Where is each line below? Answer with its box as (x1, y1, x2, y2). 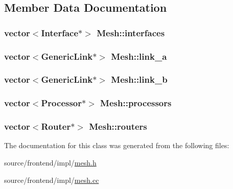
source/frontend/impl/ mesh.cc (4, 174, 99, 185)
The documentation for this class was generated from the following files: (4, 140, 229, 151)
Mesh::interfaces (97, 26, 165, 39)
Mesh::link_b (111, 73, 168, 86)
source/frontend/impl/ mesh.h (4, 157, 97, 168)
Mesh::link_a (111, 50, 167, 62)
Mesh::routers (89, 120, 147, 133)
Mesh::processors (100, 97, 172, 109)
